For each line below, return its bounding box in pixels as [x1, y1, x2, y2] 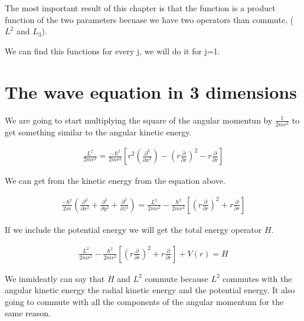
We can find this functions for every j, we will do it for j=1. [5, 44, 220, 57]
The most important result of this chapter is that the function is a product [5, 2, 276, 14]
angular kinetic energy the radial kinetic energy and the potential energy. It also [5, 284, 295, 296]
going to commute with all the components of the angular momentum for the [5, 295, 284, 307]
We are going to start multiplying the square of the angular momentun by [5, 114, 273, 126]
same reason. [5, 307, 51, 319]
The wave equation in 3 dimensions [5, 79, 297, 103]
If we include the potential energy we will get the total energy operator [5, 223, 262, 235]
